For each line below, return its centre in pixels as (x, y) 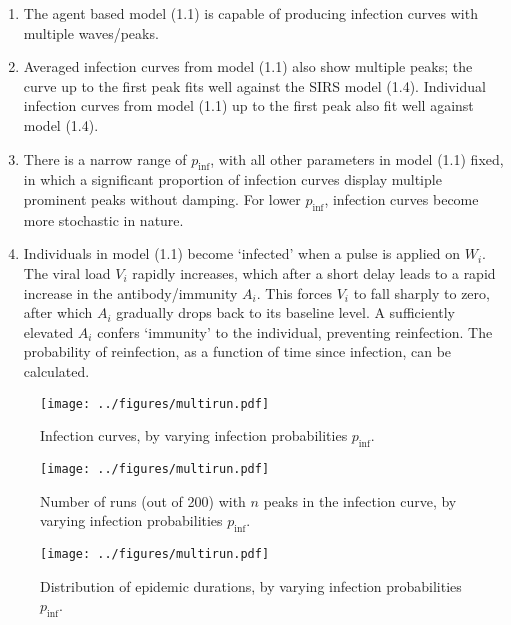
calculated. (56, 370)
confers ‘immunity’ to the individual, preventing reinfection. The (295, 331)
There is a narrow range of (105, 158)
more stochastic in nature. (103, 219)
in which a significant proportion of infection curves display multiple (232, 179)
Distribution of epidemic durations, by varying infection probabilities (251, 585)
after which (58, 312)
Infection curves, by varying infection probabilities (194, 435)
